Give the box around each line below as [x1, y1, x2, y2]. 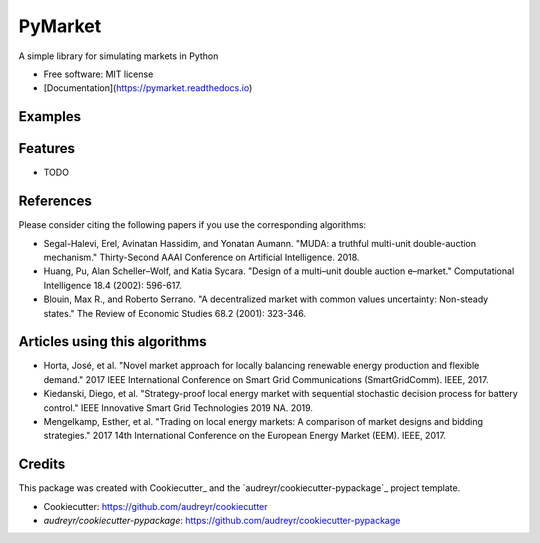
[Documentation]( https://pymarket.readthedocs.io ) [43, 82, 253, 94]
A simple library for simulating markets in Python [18, 50, 219, 62]
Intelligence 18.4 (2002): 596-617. [43, 279, 182, 291]
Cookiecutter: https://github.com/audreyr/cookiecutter [43, 500, 269, 512]
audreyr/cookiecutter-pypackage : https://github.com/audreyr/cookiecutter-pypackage [43, 515, 401, 527]
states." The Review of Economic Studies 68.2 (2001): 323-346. [43, 307, 307, 319]
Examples [18, 108, 82, 125]
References [18, 193, 92, 210]
